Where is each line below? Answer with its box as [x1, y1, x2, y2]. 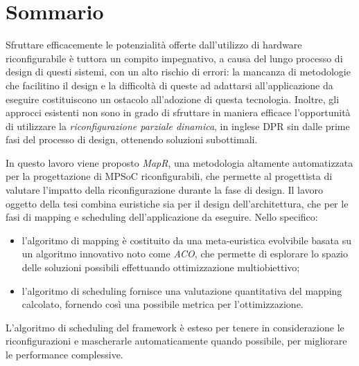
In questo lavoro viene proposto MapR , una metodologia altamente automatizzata [6, 155, 353, 170]
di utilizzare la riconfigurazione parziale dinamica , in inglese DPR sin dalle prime [6, 118, 350, 133]
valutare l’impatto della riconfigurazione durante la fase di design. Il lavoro [6, 183, 324, 197]
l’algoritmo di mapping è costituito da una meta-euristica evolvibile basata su [21, 232, 352, 247]
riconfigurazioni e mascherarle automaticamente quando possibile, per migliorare [6, 333, 347, 348]
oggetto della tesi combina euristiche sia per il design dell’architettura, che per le [6, 196, 349, 210]
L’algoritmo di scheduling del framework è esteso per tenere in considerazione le [6, 320, 344, 334]
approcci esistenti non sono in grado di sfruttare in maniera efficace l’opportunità [6, 105, 351, 120]
